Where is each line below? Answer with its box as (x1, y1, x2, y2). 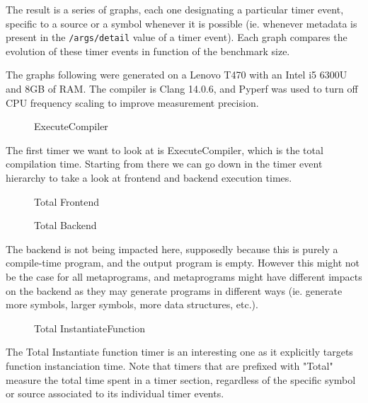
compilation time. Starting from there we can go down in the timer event (6, 156, 323, 171)
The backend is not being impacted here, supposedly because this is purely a (6, 241, 338, 256)
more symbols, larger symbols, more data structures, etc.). (6, 297, 258, 312)
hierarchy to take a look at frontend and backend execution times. (6, 170, 292, 185)
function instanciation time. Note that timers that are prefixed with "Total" (6, 358, 333, 373)
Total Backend (34, 218, 97, 233)
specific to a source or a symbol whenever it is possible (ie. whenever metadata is (6, 16, 357, 30)
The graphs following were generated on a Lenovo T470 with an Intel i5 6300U (6, 67, 347, 82)
